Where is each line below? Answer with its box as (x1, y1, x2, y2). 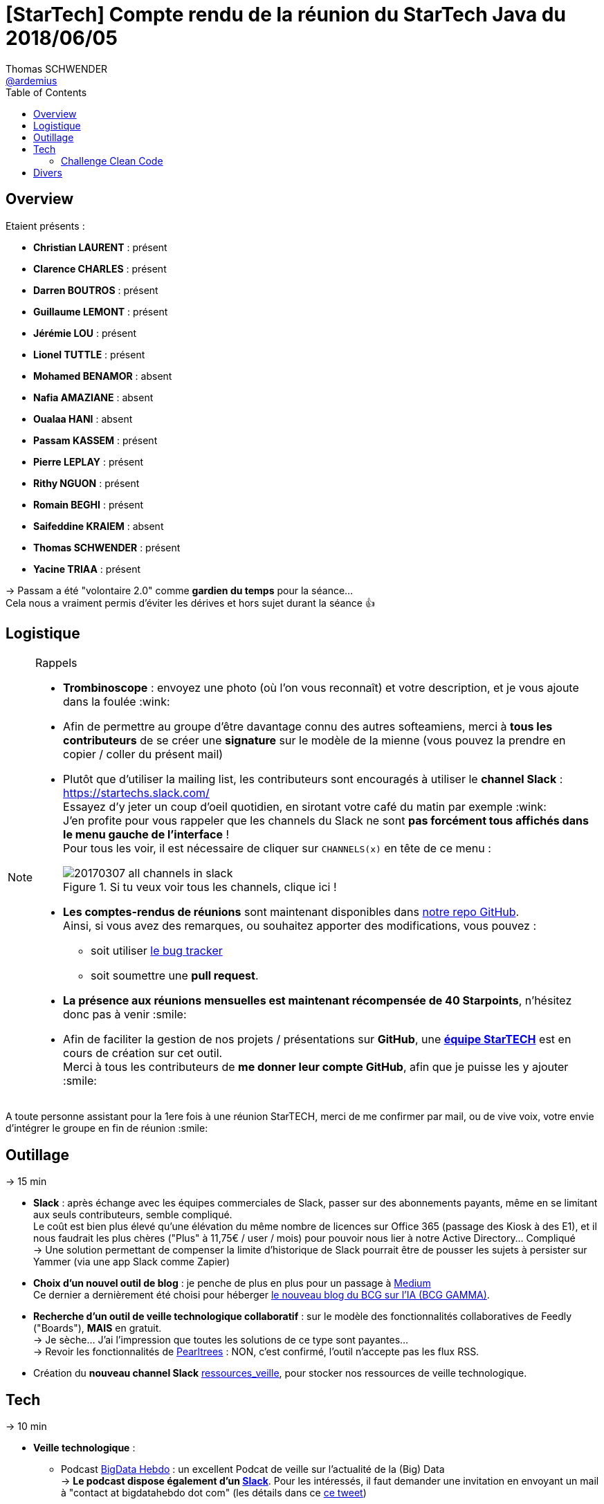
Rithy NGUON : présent (33, 477, 140, 489)
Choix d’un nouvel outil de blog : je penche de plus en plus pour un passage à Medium (33, 1277, 431, 1290)
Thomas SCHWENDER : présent (33, 541, 181, 553)
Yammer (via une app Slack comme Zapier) (33, 1256, 230, 1268)
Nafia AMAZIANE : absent (33, 391, 154, 403)
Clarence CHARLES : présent (33, 262, 167, 275)
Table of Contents (6, 86, 87, 98)
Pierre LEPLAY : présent (33, 455, 144, 468)
